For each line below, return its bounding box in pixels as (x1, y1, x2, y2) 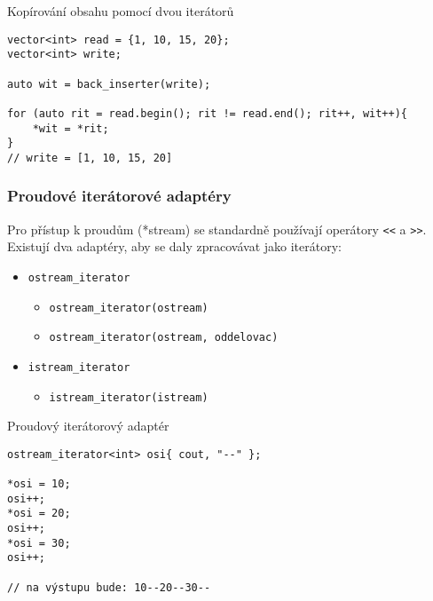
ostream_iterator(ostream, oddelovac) (49, 331, 279, 344)
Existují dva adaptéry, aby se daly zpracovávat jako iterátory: (7, 237, 342, 256)
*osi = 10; (7, 478, 71, 491)
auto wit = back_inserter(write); (7, 77, 211, 91)
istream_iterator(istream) (49, 391, 209, 404)
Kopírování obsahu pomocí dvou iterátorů (7, 2, 234, 20)
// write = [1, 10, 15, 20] (7, 151, 173, 164)
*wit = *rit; (32, 122, 109, 135)
